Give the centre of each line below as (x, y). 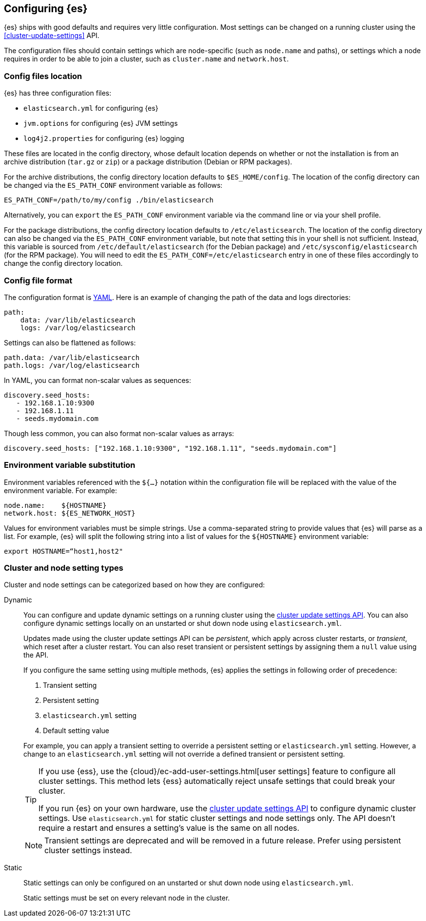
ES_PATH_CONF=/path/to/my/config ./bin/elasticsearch (109, 200)
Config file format (38, 280)
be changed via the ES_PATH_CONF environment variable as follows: (113, 185)
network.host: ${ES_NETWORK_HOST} (70, 513)
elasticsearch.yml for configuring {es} (91, 108)
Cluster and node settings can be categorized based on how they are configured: (135, 585)
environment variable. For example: (60, 490)
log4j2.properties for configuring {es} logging (104, 139)
